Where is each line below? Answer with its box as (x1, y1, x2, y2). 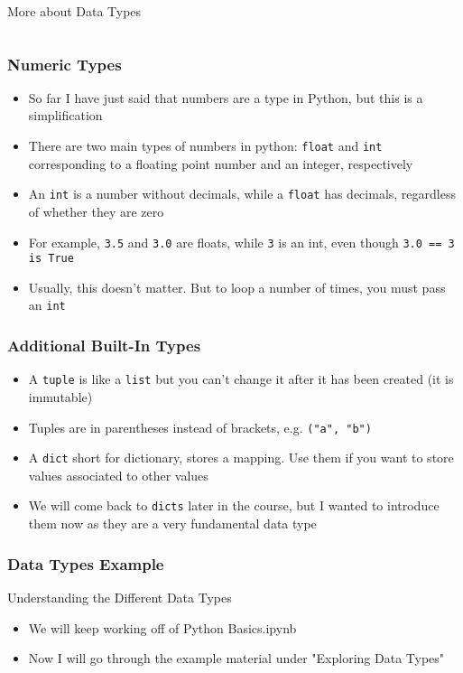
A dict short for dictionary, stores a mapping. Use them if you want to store (28, 448, 454, 467)
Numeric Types (7, 52, 122, 75)
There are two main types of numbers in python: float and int (28, 136, 383, 154)
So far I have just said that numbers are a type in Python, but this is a (28, 88, 423, 107)
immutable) (28, 387, 93, 406)
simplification (28, 106, 103, 125)
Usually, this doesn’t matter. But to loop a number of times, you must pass (28, 277, 446, 296)
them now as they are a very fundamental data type (28, 514, 317, 533)
